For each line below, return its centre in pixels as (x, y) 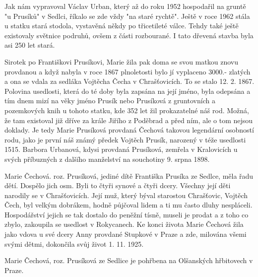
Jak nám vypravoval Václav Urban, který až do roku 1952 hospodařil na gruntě (125, 6)
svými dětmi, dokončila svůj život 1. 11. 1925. (74, 243)
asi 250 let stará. (30, 45)
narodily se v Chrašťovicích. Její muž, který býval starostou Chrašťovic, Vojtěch (126, 195)
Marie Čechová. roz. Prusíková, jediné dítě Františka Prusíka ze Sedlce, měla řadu (129, 175)
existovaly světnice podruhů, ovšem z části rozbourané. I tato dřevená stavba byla (129, 35)
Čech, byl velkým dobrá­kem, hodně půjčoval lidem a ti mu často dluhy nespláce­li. (129, 205)
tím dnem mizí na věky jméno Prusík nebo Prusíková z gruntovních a (110, 101)
